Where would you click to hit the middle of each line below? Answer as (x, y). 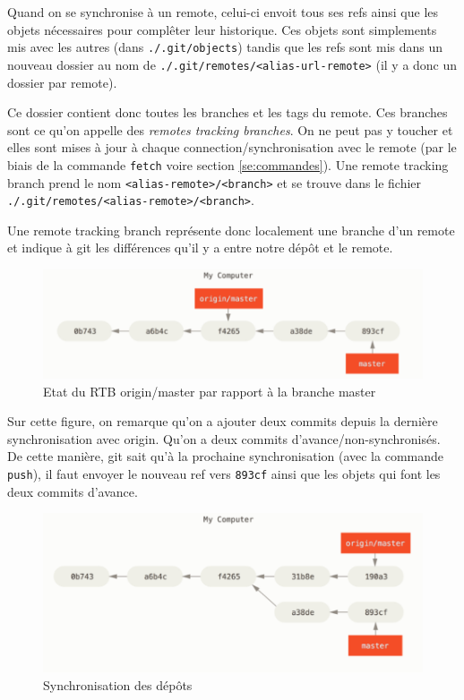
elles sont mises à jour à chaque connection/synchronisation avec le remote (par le (232, 147)
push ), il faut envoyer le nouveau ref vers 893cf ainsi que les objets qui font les (224, 473)
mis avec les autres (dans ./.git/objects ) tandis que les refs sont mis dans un (225, 47)
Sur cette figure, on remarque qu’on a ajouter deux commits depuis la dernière (223, 421)
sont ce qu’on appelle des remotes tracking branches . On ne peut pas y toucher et (230, 129)
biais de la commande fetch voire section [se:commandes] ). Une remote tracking (228, 164)
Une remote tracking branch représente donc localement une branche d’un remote (231, 230)
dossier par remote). (62, 82)
